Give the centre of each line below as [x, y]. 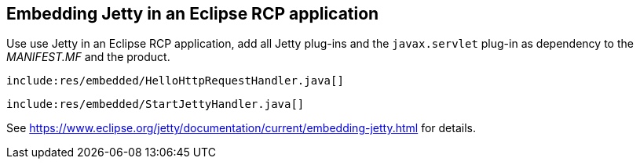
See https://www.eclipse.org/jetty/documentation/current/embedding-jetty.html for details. [241, 128]
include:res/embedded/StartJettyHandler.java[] [155, 104]
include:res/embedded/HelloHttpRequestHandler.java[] [175, 81]
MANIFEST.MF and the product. [88, 57]
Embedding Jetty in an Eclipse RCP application [193, 14]
